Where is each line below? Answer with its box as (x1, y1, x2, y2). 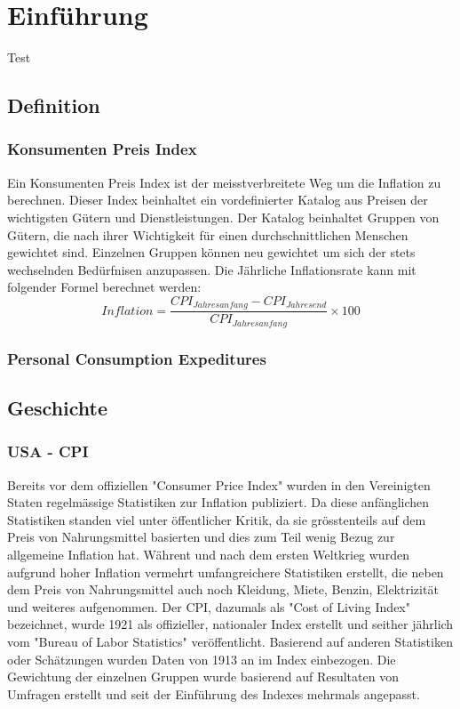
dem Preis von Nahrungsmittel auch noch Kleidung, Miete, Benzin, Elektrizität (7, 580, 439, 599)
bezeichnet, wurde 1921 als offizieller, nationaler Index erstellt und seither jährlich (7, 615, 454, 633)
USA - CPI (7, 440, 89, 463)
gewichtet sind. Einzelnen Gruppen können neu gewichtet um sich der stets (7, 243, 416, 262)
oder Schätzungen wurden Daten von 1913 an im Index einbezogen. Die (7, 649, 396, 668)
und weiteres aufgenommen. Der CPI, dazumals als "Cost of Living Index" (7, 597, 410, 616)
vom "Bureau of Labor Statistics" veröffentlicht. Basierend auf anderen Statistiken (7, 632, 453, 650)
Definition (7, 92, 100, 119)
